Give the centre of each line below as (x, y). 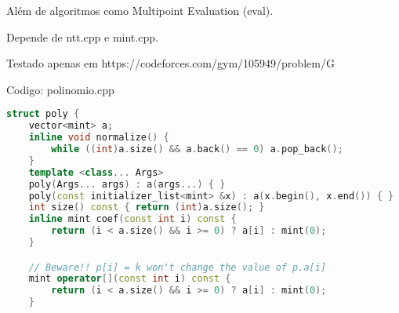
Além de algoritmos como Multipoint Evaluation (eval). (140, 10)
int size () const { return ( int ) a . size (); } (147, 207)
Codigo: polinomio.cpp (60, 89)
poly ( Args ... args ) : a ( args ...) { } (127, 184)
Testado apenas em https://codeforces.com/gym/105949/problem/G (170, 63)
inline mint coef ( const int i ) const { (132, 219)
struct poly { (43, 114)
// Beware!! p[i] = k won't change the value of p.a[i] (178, 267)
